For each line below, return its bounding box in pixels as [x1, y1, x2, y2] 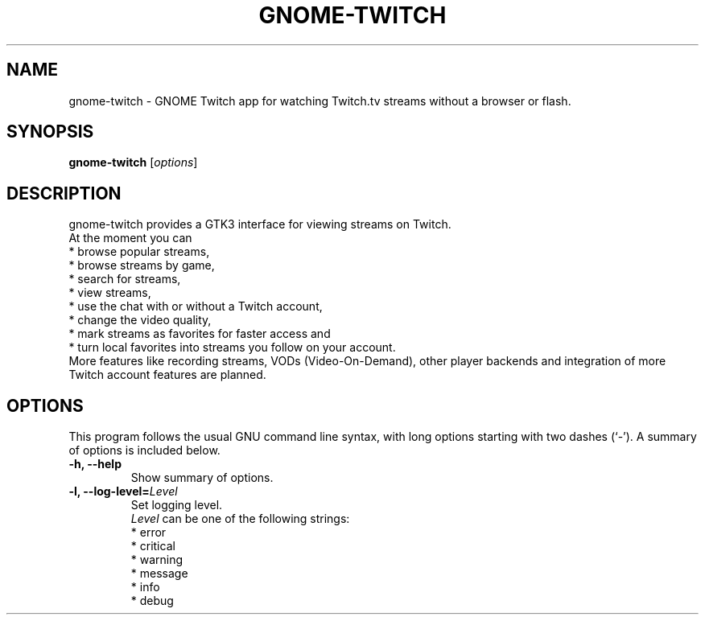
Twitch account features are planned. [68, 368, 266, 382]
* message [130, 566, 188, 581]
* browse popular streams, [68, 245, 210, 259]
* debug [130, 594, 174, 608]
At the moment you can [68, 231, 192, 245]
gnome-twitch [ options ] [68, 155, 198, 170]
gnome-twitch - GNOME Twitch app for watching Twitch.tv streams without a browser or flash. [68, 93, 571, 108]
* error [130, 525, 167, 540]
